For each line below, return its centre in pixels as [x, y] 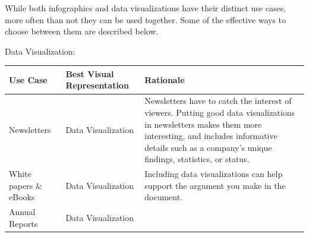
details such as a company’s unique [208, 147]
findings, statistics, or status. [197, 159]
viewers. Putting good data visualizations [220, 112]
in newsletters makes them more [203, 124]
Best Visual [90, 73]
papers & [26, 185]
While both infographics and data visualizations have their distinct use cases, [146, 8]
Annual [22, 212]
